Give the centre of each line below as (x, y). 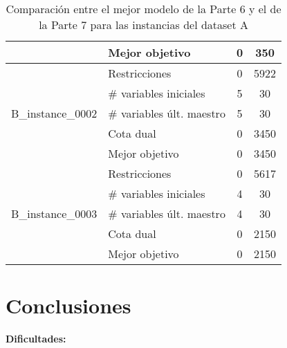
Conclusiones (68, 305)
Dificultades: (36, 339)
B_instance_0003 (54, 213)
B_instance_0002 (54, 113)
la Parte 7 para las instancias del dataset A (143, 25)
